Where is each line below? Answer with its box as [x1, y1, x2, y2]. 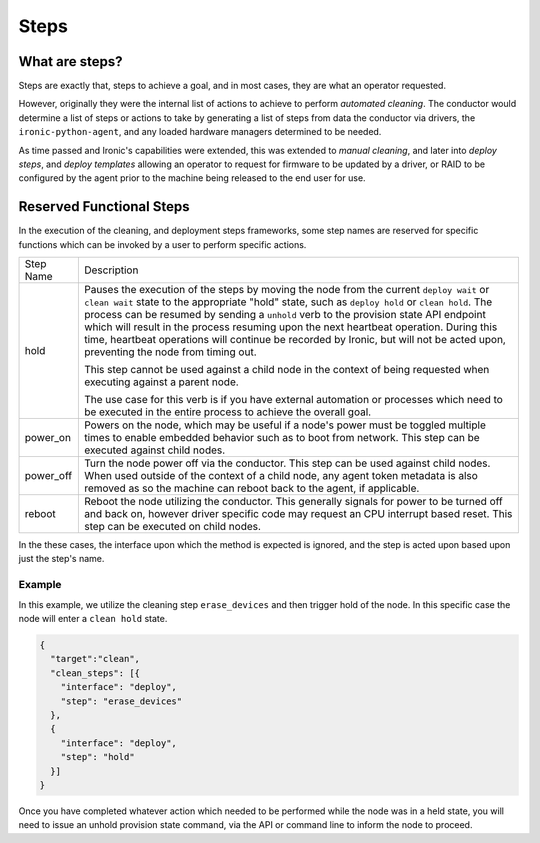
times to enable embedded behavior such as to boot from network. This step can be [83, 431, 480, 445]
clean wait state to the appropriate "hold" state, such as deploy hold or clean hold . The [83, 295, 493, 309]
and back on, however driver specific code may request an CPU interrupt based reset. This [83, 507, 513, 521]
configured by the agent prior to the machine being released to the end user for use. [18, 172, 366, 184]
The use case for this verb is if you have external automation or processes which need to [83, 393, 504, 407]
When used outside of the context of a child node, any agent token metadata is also [83, 469, 479, 483]
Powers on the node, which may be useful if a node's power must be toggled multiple [83, 418, 487, 432]
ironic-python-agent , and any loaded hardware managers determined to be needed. [18, 126, 382, 138]
